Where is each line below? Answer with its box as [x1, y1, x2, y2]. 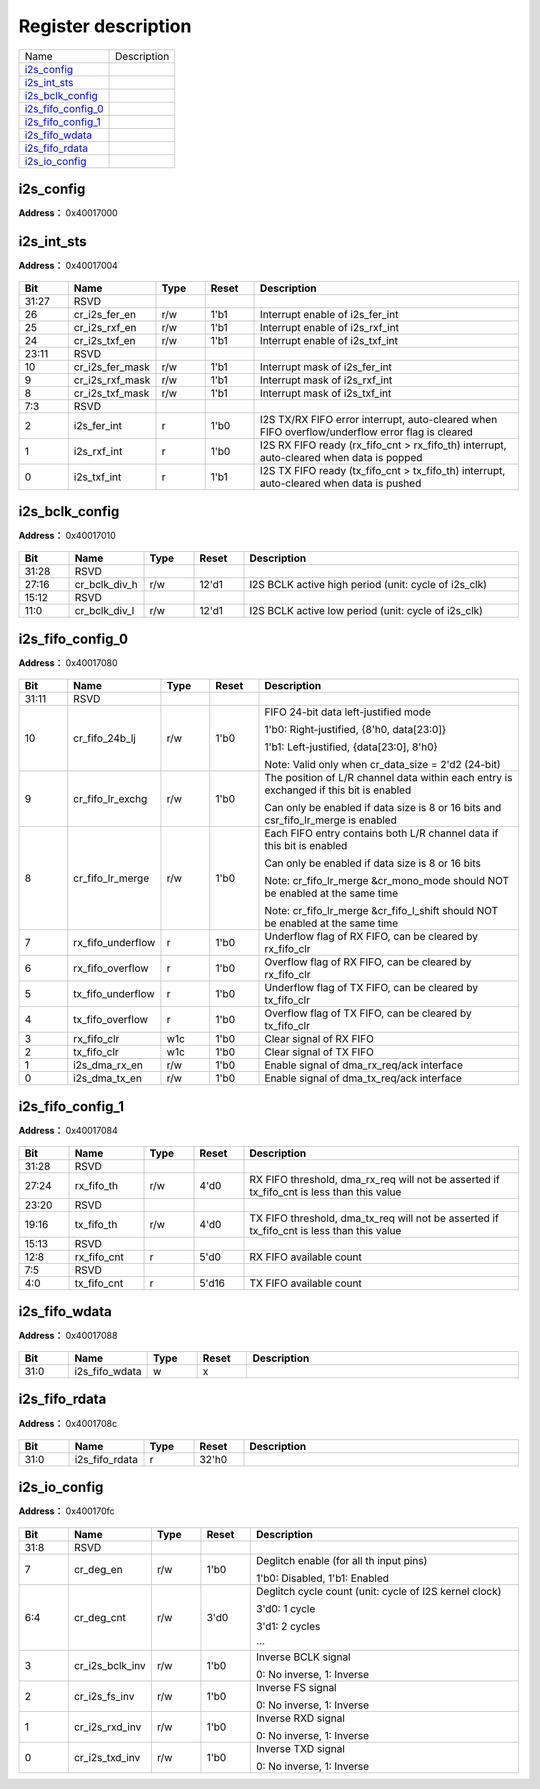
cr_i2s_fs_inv [73, 1689, 135, 1703]
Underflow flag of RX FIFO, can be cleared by [264, 930, 479, 944]
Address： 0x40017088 [18, 1329, 118, 1341]
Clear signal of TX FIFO [264, 1045, 374, 1059]
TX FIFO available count [249, 1276, 362, 1290]
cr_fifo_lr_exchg [73, 792, 148, 806]
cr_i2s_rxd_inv [73, 1720, 142, 1734]
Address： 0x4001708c [18, 1417, 118, 1429]
